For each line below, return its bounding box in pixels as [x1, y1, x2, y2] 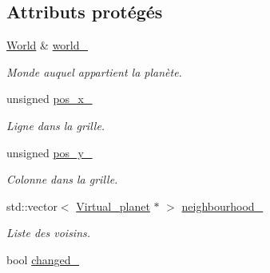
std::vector [6, 197, 58, 214]
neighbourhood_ [181, 197, 264, 214]
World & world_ [6, 37, 89, 53]
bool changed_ [6, 251, 80, 267]
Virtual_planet [76, 197, 150, 214]
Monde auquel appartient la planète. [6, 63, 182, 80]
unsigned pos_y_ [6, 144, 93, 160]
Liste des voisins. [6, 224, 91, 241]
